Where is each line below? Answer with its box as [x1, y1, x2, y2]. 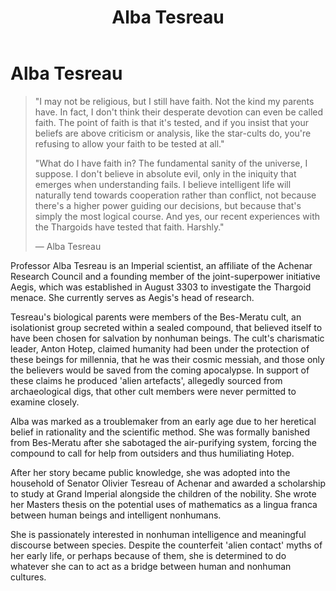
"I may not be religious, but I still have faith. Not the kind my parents [34, 95, 315, 107]
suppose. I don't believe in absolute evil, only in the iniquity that [34, 167, 297, 180]
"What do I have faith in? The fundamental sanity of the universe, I [34, 157, 308, 169]
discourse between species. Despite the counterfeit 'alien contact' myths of [10, 539, 323, 551]
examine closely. [10, 396, 80, 408]
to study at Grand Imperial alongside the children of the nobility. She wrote [10, 487, 317, 500]
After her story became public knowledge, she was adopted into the [10, 466, 291, 478]
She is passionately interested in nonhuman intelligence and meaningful [10, 528, 307, 540]
